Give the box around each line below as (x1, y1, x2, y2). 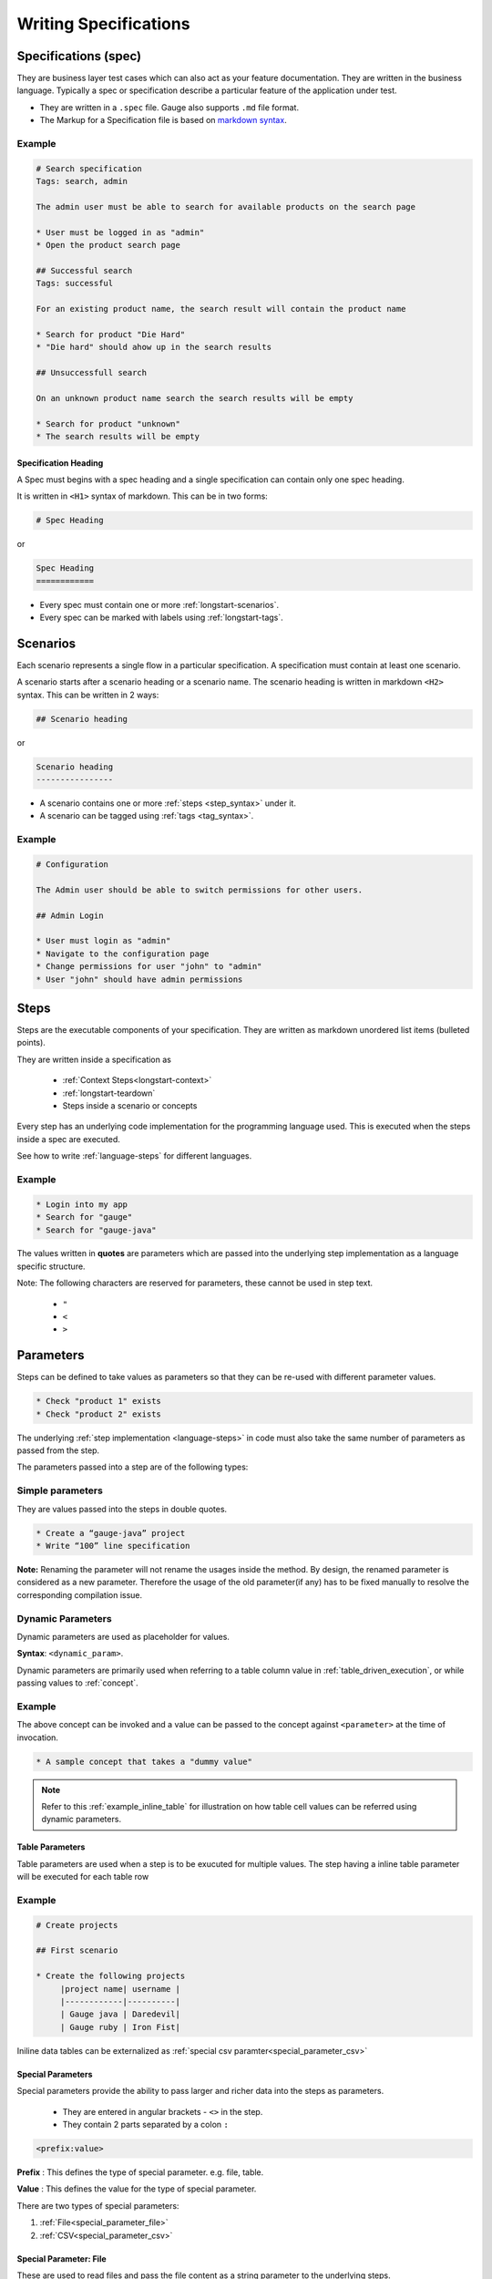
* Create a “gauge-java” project (36, 1528, 186, 1538)
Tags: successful (36, 278, 114, 289)
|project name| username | (59, 1984, 181, 1994)
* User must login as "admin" (36, 935, 171, 946)
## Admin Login (36, 910, 104, 921)
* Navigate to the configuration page (36, 948, 210, 959)
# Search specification (36, 163, 143, 173)
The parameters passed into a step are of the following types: (16, 1461, 249, 1472)
